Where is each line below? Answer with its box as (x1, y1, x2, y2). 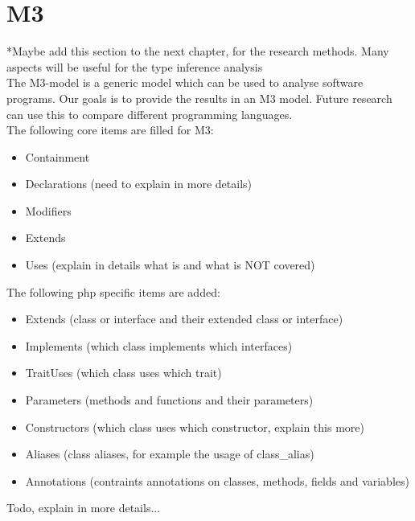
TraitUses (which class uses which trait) (25, 364, 222, 381)
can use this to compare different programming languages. (6, 105, 293, 122)
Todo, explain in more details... (6, 499, 161, 516)
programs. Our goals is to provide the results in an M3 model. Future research (6, 89, 392, 106)
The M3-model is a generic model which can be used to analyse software (6, 74, 364, 91)
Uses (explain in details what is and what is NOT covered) (25, 256, 315, 273)
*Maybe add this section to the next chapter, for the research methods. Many (6, 43, 389, 59)
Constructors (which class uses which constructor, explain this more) (25, 418, 364, 435)
